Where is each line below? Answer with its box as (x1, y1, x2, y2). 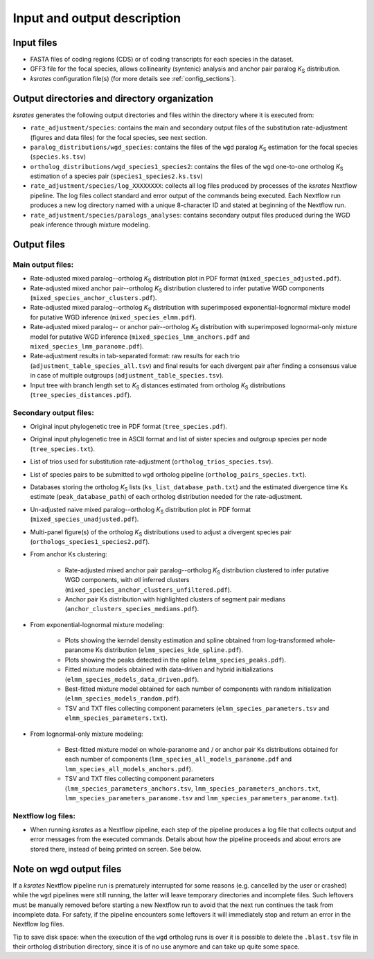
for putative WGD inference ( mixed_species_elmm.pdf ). (30, 313, 197, 322)
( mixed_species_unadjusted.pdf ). (30, 515, 139, 523)
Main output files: (12, 260, 74, 270)
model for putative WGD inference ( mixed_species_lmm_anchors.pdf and (30, 333, 250, 341)
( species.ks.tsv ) (30, 152, 87, 161)
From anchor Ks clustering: (30, 550, 107, 558)
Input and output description (12, 10, 181, 26)
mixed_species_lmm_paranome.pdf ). (30, 342, 145, 350)
